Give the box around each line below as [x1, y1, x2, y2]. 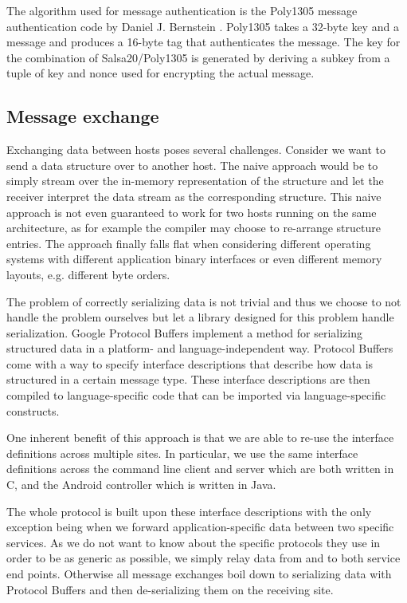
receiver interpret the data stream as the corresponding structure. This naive [6, 187, 382, 204]
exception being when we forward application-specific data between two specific [6, 518, 394, 535]
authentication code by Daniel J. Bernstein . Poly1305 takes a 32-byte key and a [6, 18, 399, 34]
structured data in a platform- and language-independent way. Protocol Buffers [6, 340, 393, 357]
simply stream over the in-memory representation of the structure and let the [6, 172, 384, 189]
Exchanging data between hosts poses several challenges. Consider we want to [6, 141, 385, 158]
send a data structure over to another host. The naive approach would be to [6, 156, 378, 173]
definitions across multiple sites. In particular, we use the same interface [6, 444, 358, 461]
